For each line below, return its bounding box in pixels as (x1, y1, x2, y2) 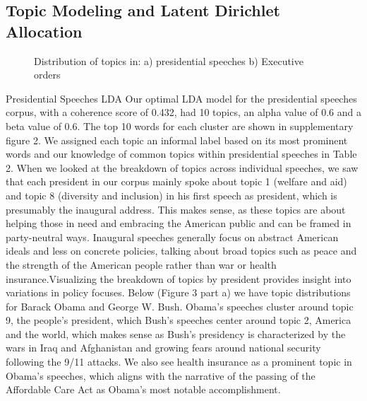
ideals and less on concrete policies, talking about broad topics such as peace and (6, 243, 357, 258)
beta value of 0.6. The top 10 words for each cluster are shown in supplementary (6, 118, 354, 133)
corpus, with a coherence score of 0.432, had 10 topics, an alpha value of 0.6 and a (6, 105, 361, 120)
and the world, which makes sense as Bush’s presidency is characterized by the (6, 326, 346, 341)
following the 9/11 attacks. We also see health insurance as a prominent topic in (6, 354, 352, 369)
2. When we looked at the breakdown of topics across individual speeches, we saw (6, 160, 359, 175)
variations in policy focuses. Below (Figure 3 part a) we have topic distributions (6, 285, 351, 300)
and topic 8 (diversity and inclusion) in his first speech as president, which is (6, 187, 337, 202)
